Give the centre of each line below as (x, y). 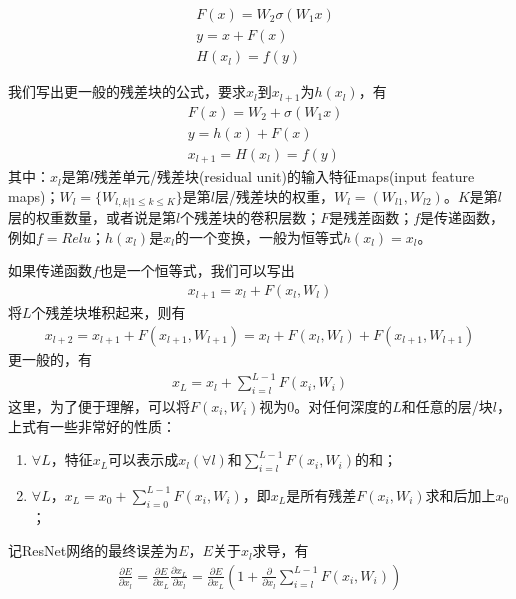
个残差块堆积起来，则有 (108, 312)
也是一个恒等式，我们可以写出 (196, 270)
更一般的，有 (50, 359)
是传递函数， (462, 217)
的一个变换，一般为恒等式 (258, 236)
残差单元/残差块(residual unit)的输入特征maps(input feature (284, 176)
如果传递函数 (50, 270)
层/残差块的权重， (274, 195)
